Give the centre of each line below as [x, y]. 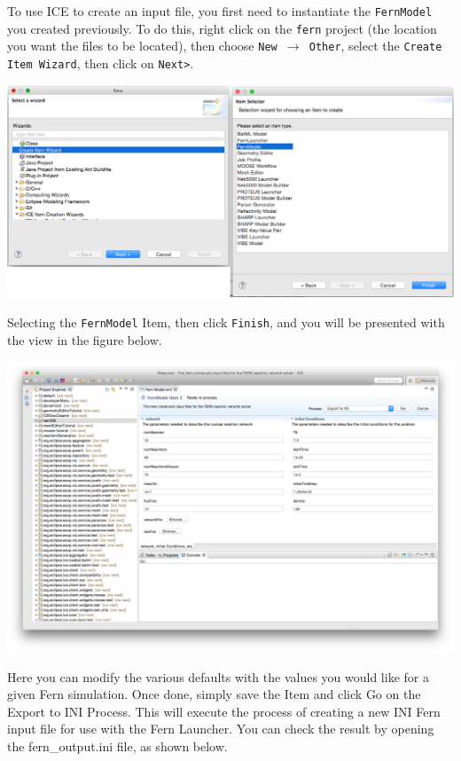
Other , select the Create [375, 46]
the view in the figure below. [85, 339]
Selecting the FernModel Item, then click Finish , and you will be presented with [226, 322]
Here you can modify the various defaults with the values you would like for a [218, 676]
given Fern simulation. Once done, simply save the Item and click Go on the [214, 694]
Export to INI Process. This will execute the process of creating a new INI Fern [224, 711]
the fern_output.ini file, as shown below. [117, 745]
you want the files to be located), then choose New [142, 46]
